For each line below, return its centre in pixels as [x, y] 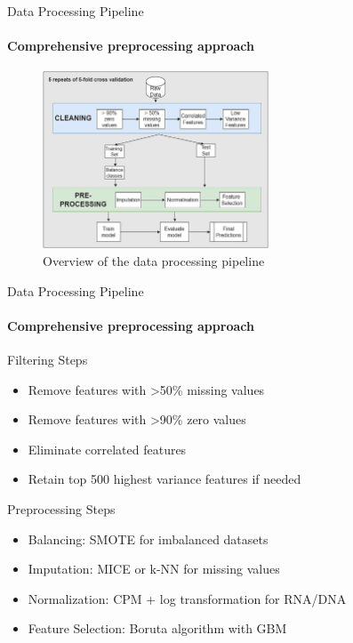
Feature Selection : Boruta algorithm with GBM [157, 628]
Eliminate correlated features [107, 449]
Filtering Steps [48, 359]
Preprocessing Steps [61, 508]
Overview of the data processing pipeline [154, 260]
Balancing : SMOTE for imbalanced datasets [148, 539]
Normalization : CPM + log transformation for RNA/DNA [187, 598]
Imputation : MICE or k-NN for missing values [154, 569]
